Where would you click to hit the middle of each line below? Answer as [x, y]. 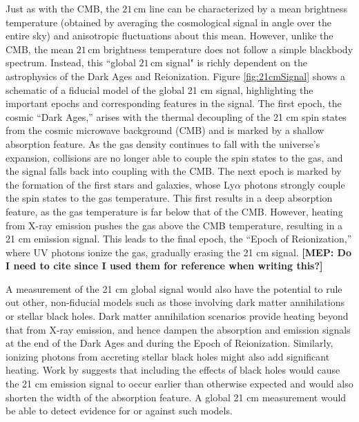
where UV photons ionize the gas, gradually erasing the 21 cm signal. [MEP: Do [178, 252]
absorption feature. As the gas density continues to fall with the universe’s [163, 143]
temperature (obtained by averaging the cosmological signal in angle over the [169, 22]
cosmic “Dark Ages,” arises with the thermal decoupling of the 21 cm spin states [176, 116]
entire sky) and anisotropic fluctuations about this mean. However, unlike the [169, 36]
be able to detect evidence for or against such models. [119, 411]
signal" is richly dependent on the [236, 63]
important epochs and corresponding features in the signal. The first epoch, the [174, 103]
